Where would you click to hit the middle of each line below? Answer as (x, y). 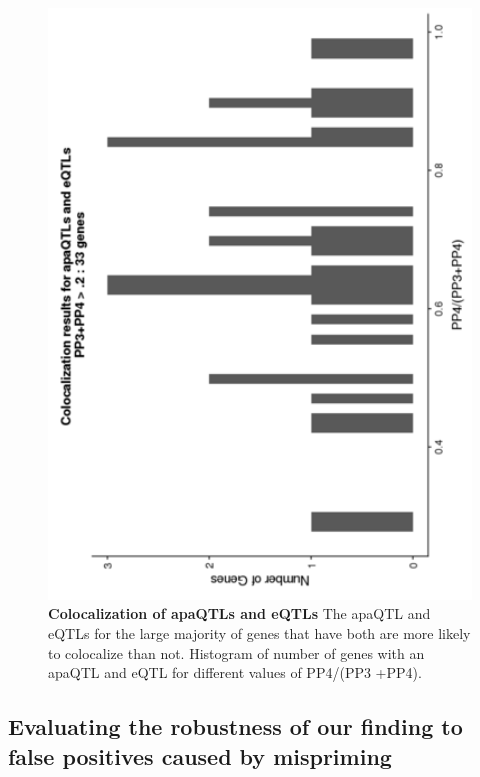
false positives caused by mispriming (200, 755)
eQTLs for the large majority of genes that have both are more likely (259, 632)
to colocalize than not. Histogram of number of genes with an (236, 652)
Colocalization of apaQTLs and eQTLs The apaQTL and (239, 613)
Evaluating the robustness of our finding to (235, 726)
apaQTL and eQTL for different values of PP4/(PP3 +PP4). (235, 672)
